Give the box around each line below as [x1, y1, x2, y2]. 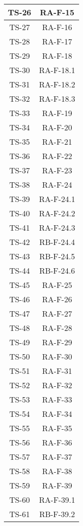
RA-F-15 [40, 6, 75, 18]
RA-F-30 [42, 351, 72, 362]
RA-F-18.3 [39, 93, 75, 104]
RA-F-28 [42, 322, 72, 333]
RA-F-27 [42, 308, 72, 319]
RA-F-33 [42, 394, 72, 405]
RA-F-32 [42, 379, 72, 391]
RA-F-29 [42, 336, 72, 348]
